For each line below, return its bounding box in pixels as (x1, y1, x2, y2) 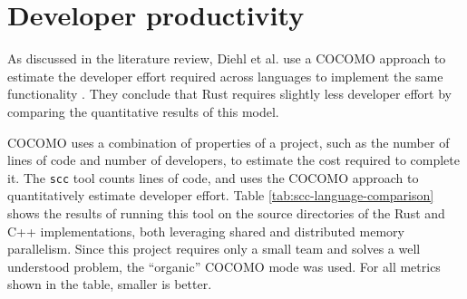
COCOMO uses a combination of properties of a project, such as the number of (7, 132, 450, 151)
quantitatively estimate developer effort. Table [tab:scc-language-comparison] (7, 186, 434, 205)
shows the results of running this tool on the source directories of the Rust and (7, 203, 445, 222)
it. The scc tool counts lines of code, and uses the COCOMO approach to (7, 168, 419, 187)
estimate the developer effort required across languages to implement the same (7, 66, 443, 85)
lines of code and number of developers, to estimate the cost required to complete (7, 150, 460, 169)
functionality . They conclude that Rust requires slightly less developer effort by (7, 84, 452, 103)
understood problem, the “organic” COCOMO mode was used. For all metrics (7, 256, 441, 275)
